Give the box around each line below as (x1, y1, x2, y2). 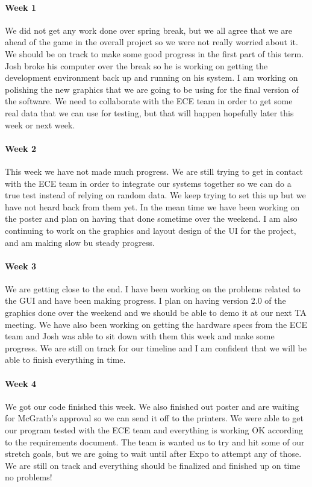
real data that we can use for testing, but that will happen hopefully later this (5, 106, 294, 119)
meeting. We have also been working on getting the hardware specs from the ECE (5, 318, 308, 330)
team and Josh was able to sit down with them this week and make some (5, 330, 275, 342)
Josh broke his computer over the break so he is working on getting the (5, 59, 268, 72)
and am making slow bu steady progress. (5, 236, 155, 248)
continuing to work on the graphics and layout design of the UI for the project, (5, 224, 296, 236)
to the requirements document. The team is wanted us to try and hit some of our (5, 435, 305, 448)
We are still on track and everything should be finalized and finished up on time (5, 459, 301, 471)
